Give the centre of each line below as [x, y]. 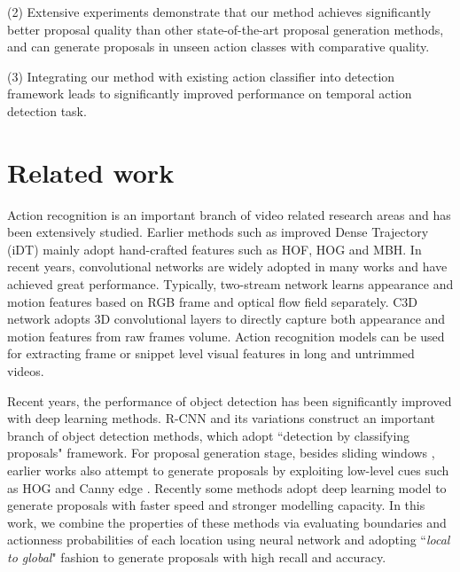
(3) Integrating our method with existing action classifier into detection [201, 76]
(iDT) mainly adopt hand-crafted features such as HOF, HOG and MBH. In [214, 249]
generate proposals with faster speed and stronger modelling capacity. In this [216, 505]
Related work [91, 172]
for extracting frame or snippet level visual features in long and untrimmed [211, 353]
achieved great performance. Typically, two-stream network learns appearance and [230, 284]
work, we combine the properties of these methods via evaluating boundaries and [227, 522]
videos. [26, 371]
